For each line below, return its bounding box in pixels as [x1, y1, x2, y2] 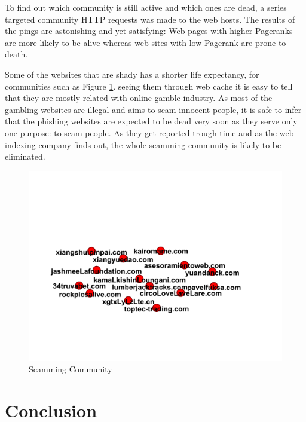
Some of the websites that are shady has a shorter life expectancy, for [5, 68, 259, 80]
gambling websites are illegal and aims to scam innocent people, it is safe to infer [5, 103, 302, 115]
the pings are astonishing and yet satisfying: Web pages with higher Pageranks [5, 25, 293, 37]
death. [5, 48, 28, 60]
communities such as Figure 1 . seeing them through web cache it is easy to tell [5, 79, 293, 92]
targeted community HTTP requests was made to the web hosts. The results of [5, 13, 295, 25]
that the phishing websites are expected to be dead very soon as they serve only [5, 115, 298, 127]
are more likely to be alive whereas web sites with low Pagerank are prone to [5, 36, 286, 48]
